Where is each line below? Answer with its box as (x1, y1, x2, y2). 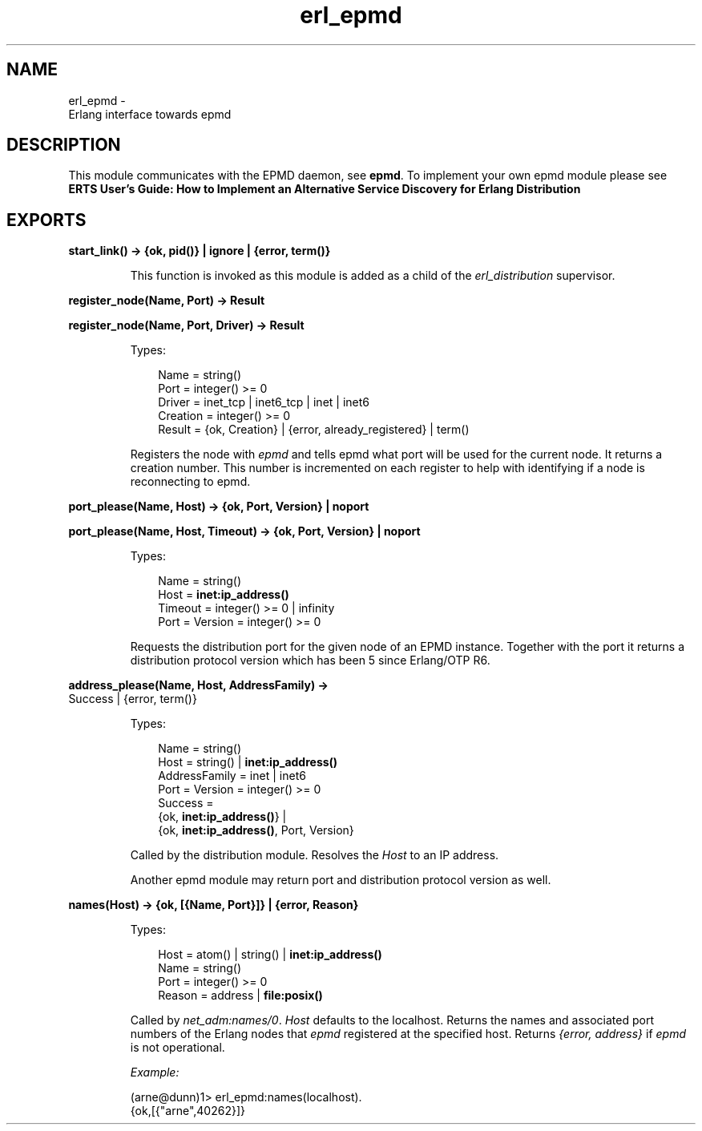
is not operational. (130, 1040, 225, 1055)
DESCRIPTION (6, 135, 121, 156)
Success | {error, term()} (68, 692, 197, 706)
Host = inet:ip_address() (158, 588, 289, 602)
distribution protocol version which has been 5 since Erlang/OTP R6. (130, 653, 490, 668)
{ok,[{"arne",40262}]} (130, 1104, 245, 1118)
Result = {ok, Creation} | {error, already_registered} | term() (158, 422, 470, 437)
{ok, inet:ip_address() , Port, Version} (158, 823, 354, 838)
